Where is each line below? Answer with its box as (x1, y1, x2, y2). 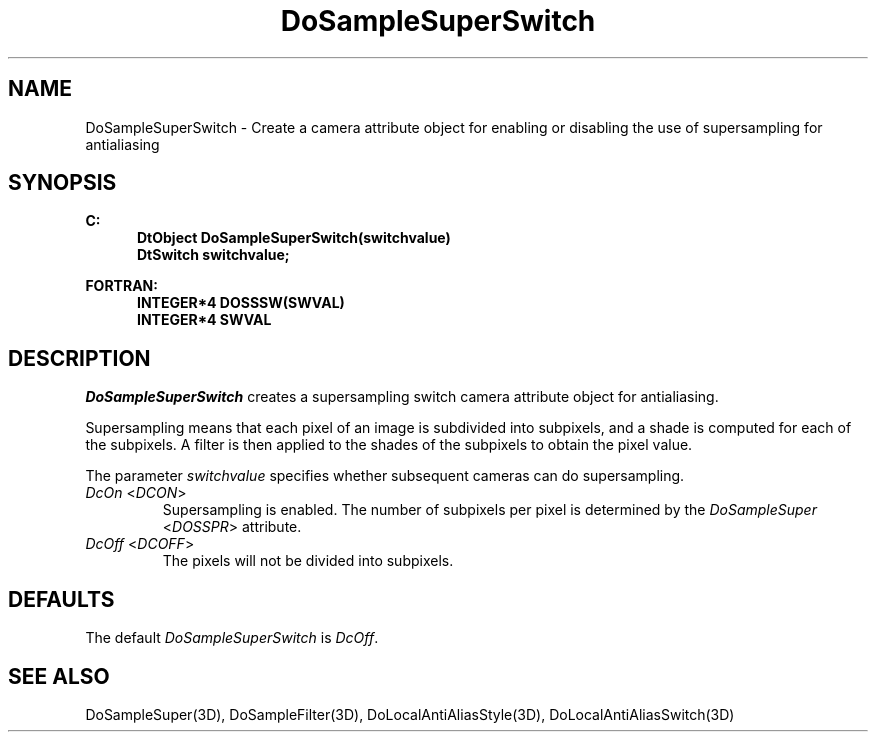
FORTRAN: (85, 277, 158, 295)
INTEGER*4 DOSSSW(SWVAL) (137, 294, 345, 312)
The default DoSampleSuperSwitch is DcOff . (85, 629, 379, 647)
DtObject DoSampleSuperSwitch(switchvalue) (137, 229, 451, 247)
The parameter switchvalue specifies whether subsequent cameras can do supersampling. (85, 467, 685, 485)
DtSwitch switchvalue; (137, 246, 290, 264)
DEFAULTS (8, 586, 115, 612)
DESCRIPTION (8, 345, 151, 371)
